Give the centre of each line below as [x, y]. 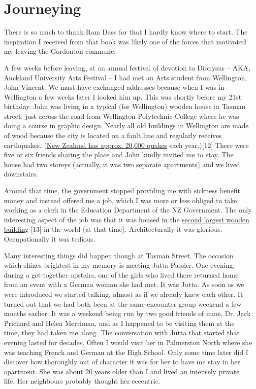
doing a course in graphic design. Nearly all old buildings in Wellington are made [126, 125]
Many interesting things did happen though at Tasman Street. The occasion [119, 255]
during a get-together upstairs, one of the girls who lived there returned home [121, 274]
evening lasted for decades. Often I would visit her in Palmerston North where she [128, 342]
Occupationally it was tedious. [50, 239]
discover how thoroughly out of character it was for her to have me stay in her [122, 362]
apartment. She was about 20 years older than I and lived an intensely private [122, 371]
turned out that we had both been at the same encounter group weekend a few [123, 303]
